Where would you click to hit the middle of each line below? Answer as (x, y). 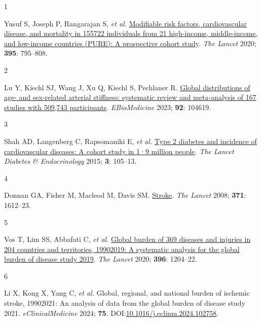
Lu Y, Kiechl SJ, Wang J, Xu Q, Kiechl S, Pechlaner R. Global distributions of (127, 87)
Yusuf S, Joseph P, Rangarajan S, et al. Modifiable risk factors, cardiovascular (125, 23)
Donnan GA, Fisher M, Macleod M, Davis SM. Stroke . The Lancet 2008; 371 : (125, 195)
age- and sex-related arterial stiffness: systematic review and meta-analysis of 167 (130, 97)
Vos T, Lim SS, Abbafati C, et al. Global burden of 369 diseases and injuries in (127, 239)
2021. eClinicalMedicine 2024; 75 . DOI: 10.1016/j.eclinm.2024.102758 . (111, 313)
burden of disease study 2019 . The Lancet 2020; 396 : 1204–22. (101, 259)
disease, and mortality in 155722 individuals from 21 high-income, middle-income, (131, 33)
